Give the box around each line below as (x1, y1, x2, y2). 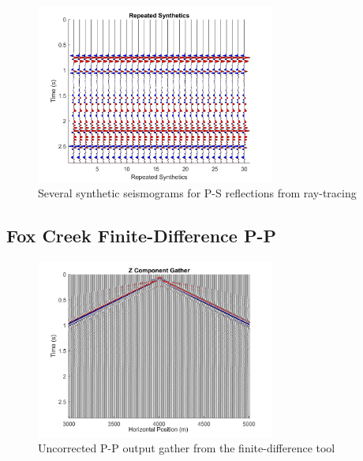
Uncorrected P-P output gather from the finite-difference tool (38, 440, 335, 456)
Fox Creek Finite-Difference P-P (6, 223, 276, 248)
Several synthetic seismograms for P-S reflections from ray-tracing (38, 185, 357, 201)
